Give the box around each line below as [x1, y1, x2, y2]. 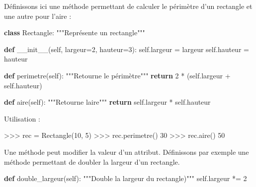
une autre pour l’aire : [4, 10, 72, 21]
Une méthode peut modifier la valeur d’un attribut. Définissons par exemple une [4, 146, 249, 157]
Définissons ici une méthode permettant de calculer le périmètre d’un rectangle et [4, 1, 253, 11]
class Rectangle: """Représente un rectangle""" [4, 27, 145, 38]
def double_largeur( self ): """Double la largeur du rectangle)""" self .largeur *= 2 [4, 173, 247, 184]
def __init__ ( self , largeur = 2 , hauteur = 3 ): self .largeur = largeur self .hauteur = [4, 44, 249, 54]
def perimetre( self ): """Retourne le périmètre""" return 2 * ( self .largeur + [4, 70, 231, 80]
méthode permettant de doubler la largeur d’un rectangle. [4, 156, 180, 167]
